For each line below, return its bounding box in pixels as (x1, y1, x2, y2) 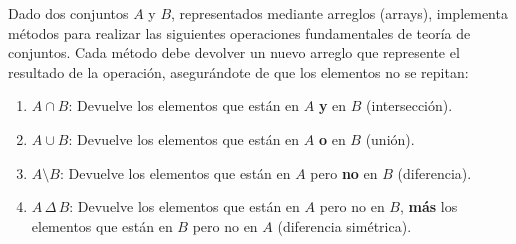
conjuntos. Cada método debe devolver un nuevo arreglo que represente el (8, 42, 460, 63)
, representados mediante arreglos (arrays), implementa (171, 3, 508, 23)
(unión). (365, 128, 415, 149)
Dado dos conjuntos (8, 3, 129, 23)
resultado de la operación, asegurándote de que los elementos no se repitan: (8, 61, 469, 82)
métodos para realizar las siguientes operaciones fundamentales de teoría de (8, 22, 471, 43)
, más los (399, 196, 458, 217)
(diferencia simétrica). (277, 215, 412, 236)
